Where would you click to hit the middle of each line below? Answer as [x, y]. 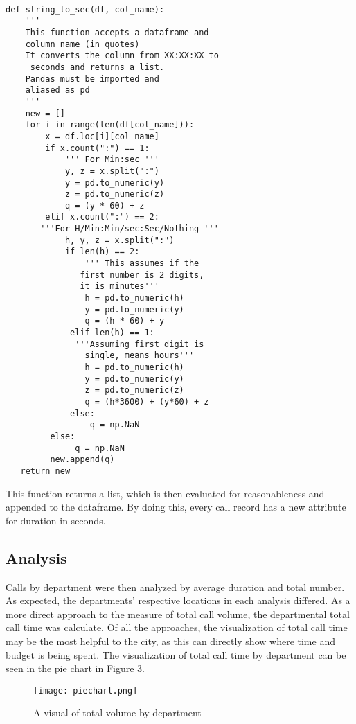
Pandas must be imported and [92, 79]
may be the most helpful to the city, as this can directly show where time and [170, 641]
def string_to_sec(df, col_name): [85, 9]
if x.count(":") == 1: [97, 148]
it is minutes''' [119, 286]
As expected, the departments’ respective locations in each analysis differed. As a [178, 600]
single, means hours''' [140, 356]
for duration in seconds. [56, 520]
